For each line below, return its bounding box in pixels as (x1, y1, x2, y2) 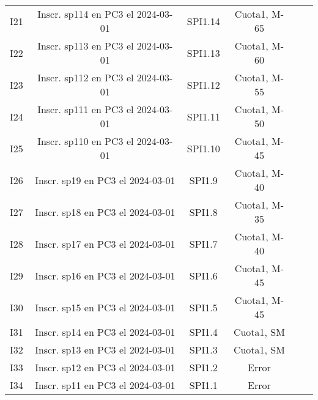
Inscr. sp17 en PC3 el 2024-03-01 (35, 236, 176, 251)
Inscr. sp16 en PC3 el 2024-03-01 (35, 268, 176, 283)
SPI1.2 (189, 360, 218, 374)
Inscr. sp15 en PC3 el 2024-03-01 (35, 300, 176, 314)
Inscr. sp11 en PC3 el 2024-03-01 (35, 378, 176, 392)
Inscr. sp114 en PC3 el (37, 7, 134, 21)
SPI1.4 (189, 325, 218, 339)
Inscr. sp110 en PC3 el (37, 134, 134, 148)
